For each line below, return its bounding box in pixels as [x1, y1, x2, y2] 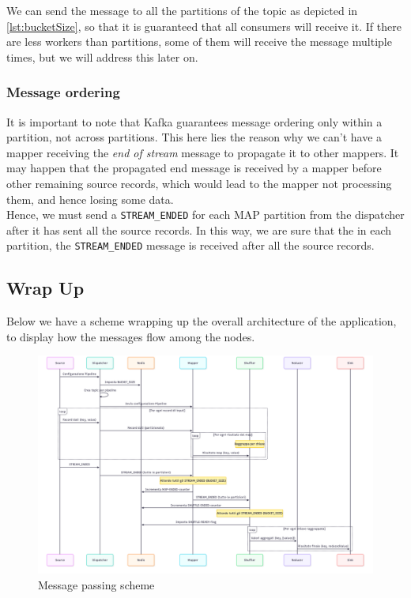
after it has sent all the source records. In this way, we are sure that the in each [6, 221, 392, 238]
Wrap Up [6, 276, 85, 300]
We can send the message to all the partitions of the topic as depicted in [6, 2, 358, 18]
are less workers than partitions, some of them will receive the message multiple [6, 33, 392, 50]
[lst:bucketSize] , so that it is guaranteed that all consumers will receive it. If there [6, 17, 402, 34]
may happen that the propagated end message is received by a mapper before [6, 160, 382, 176]
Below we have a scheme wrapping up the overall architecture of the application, [6, 313, 397, 329]
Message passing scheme [38, 576, 155, 592]
